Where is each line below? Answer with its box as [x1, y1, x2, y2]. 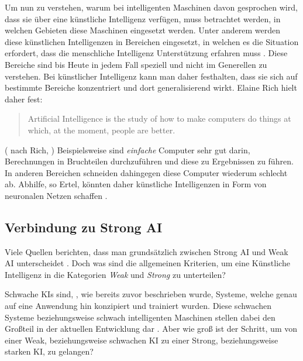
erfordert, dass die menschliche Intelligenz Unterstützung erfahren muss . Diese [5, 47, 288, 59]
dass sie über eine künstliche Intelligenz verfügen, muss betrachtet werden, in [5, 12, 281, 25]
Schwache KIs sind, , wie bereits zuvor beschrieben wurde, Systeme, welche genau [5, 288, 297, 300]
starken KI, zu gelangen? [5, 345, 94, 357]
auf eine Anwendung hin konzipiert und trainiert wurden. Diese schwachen [5, 300, 271, 312]
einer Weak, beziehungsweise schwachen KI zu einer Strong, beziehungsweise [5, 334, 278, 346]
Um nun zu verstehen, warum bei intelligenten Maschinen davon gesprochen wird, [5, 1, 298, 13]
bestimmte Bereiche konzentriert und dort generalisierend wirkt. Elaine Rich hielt [5, 81, 297, 94]
